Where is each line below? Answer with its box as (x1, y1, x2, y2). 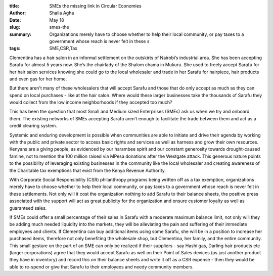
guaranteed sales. (9, 205, 47, 211)
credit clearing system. (9, 123, 58, 129)
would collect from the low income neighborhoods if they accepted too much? (9, 99, 172, 106)
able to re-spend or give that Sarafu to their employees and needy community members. (9, 263, 194, 270)
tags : (9, 45, 21, 52)
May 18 (49, 17, 64, 23)
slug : (9, 24, 20, 30)
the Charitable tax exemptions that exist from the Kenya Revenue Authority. (9, 167, 166, 173)
